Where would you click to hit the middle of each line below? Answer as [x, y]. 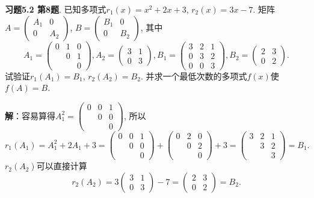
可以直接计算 [62, 166]
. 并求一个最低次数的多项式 [194, 76]
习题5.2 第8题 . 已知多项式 [56, 9]
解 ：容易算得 [30, 115]
